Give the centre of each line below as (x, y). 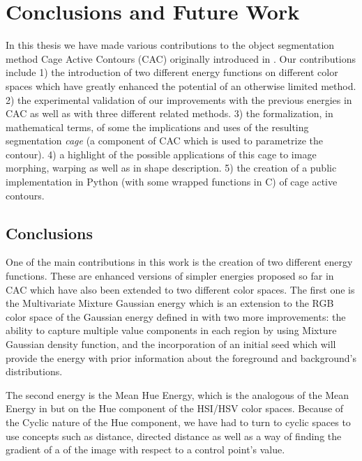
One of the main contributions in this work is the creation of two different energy (179, 262)
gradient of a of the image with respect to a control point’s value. (145, 449)
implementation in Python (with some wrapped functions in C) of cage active (172, 182)
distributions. (34, 371)
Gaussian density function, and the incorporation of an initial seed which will (171, 344)
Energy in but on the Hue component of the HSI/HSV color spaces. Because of (175, 408)
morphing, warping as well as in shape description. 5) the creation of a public (171, 168)
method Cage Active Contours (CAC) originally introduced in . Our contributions (181, 58)
